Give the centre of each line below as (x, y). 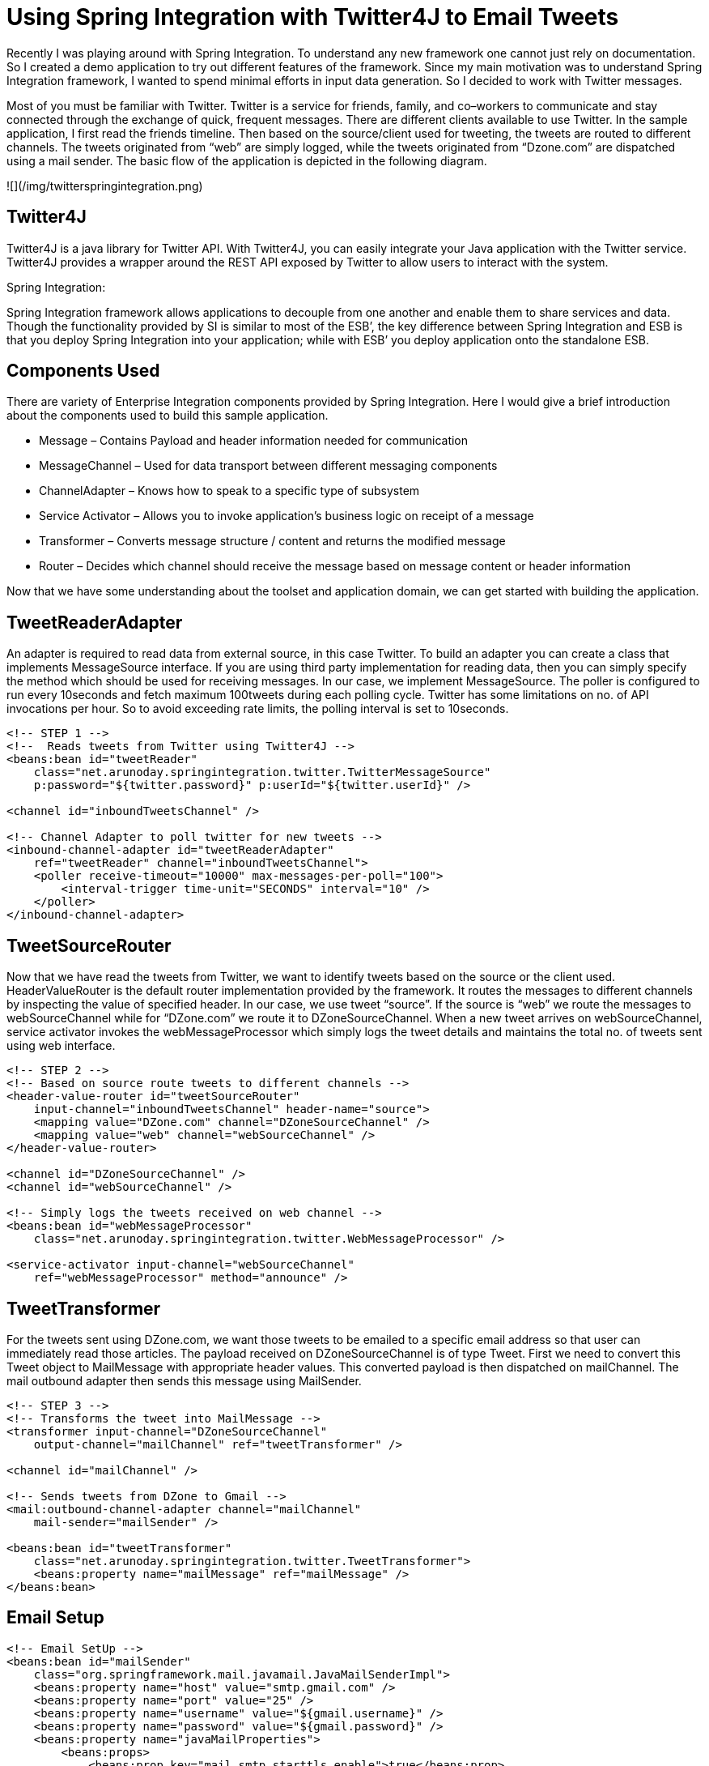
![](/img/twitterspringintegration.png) (105, 186)
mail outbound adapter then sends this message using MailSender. (184, 1380)
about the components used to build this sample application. (168, 416)
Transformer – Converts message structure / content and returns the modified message (272, 541)
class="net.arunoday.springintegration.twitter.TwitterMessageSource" (262, 772)
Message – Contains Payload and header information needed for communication (254, 441)
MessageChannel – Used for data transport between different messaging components (268, 466)
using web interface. (61, 1046)
